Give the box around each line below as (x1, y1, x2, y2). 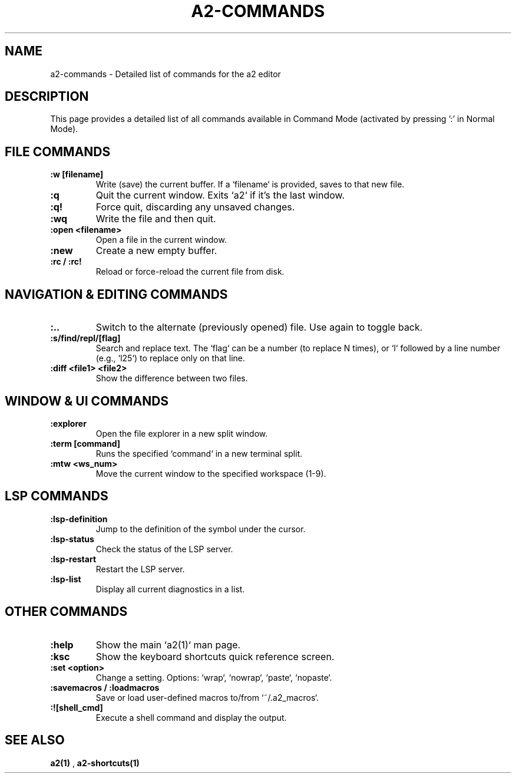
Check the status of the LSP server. (95, 543, 233, 554)
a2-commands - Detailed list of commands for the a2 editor (50, 68, 281, 79)
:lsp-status (50, 533, 94, 544)
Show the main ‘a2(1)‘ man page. (95, 638, 241, 651)
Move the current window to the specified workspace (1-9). (95, 468, 326, 479)
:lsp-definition (50, 513, 108, 524)
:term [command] (50, 438, 121, 449)
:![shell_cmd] (50, 702, 103, 713)
